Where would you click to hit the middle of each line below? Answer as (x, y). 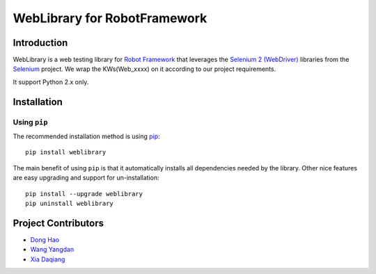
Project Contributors (58, 223)
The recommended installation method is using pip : (86, 136)
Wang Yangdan (52, 250)
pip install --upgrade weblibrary (84, 194)
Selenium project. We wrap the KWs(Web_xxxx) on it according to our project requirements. (144, 69)
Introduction (40, 43)
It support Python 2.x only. (51, 82)
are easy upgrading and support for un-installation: (86, 178)
